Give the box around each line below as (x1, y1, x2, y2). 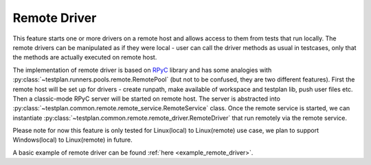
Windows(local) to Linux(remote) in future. (12, 136, 133, 144)
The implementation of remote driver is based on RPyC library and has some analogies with (12, 66, 272, 74)
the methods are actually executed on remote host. (12, 53, 157, 62)
